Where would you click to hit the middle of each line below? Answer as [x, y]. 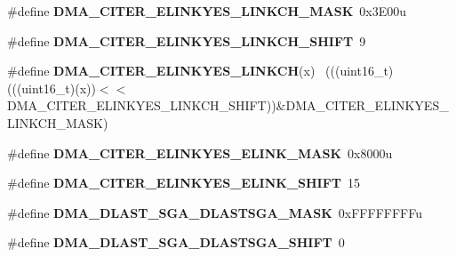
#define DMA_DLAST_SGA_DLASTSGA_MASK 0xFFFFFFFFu [215, 212]
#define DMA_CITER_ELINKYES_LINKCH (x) [161, 71]
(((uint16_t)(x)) [52, 88]
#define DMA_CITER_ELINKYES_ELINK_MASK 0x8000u [200, 153]
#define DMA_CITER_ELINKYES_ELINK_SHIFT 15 [184, 183]
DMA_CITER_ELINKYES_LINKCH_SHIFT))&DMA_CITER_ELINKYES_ [228, 105]
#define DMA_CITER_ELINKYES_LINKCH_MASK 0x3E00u [207, 11]
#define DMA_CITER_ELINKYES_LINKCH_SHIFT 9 [187, 40]
